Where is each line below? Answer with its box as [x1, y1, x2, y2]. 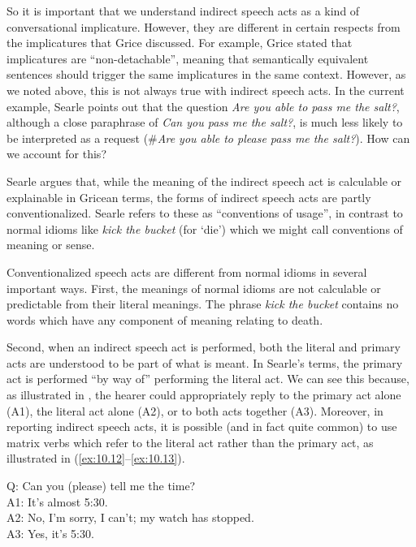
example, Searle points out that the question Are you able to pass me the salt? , [6, 97, 400, 114]
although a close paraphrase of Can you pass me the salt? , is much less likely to [6, 114, 403, 131]
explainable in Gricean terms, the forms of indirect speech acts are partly [6, 188, 371, 205]
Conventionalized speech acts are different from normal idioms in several [6, 263, 367, 280]
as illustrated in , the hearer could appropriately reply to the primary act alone [6, 386, 401, 403]
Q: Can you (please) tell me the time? [6, 477, 196, 494]
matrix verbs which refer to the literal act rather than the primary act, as [6, 433, 374, 450]
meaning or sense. [6, 236, 95, 253]
